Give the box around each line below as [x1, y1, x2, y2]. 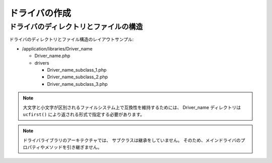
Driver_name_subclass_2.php [47, 74, 108, 80]
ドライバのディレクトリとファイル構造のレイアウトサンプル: [9, 36, 134, 42]
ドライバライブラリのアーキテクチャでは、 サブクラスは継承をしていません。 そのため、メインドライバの [23, 137, 241, 143]
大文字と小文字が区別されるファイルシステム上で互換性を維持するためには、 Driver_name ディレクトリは [23, 104, 241, 111]
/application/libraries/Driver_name [22, 45, 93, 51]
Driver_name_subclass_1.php [47, 67, 107, 73]
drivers [34, 60, 49, 66]
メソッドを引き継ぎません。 [44, 144, 102, 150]
